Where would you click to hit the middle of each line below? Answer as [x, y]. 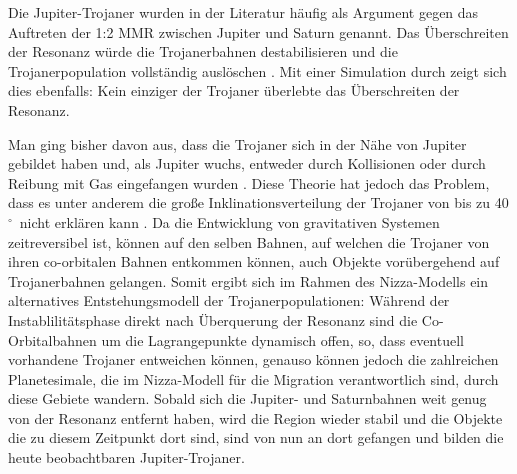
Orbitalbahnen [52, 339]
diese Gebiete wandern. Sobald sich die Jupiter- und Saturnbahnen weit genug [247, 398]
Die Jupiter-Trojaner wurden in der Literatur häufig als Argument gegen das [243, 12]
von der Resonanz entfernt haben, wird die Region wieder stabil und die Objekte [255, 417]
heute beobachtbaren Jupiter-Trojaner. [126, 457]
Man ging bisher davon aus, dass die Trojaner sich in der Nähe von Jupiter [237, 143]
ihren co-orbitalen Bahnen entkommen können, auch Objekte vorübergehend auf [254, 261]
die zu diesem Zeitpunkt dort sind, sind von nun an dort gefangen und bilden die [256, 437]
